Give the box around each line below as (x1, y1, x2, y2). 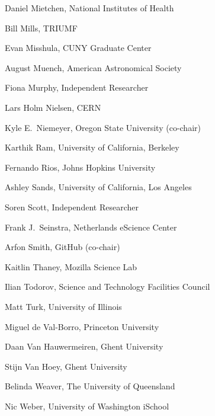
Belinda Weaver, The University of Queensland (5, 380, 175, 392)
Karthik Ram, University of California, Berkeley (5, 141, 179, 153)
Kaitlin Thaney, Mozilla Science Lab (5, 260, 137, 273)
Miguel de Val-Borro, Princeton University (5, 320, 159, 332)
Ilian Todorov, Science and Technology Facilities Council (5, 280, 210, 293)
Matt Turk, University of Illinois (5, 300, 122, 312)
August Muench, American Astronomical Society (5, 61, 182, 73)
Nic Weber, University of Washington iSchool (5, 399, 169, 412)
